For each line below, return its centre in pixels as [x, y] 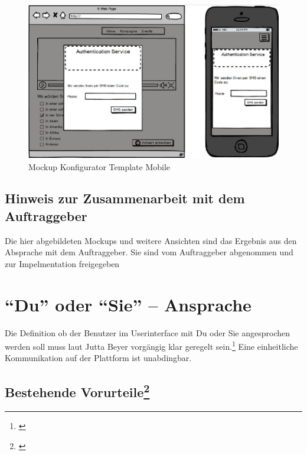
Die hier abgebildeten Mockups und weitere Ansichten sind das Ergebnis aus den [151, 240]
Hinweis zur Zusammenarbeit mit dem [125, 198]
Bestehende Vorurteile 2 [77, 391]
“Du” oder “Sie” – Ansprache [128, 304]
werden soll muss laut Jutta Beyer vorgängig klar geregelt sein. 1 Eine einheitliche [151, 345]
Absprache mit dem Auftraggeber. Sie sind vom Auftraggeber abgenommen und [149, 252]
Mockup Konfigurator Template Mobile [99, 166]
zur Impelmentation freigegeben [62, 263]
